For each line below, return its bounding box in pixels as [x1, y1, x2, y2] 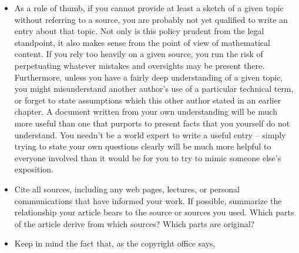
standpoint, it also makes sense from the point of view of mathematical [14, 36, 270, 48]
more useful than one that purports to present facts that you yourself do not [14, 116, 290, 129]
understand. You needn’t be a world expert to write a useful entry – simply [14, 128, 286, 141]
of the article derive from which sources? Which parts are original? [14, 217, 255, 229]
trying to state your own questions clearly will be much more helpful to [14, 140, 271, 152]
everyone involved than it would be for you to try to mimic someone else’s [14, 151, 281, 164]
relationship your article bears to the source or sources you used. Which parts [14, 206, 294, 218]
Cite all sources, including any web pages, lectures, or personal [14, 182, 240, 195]
